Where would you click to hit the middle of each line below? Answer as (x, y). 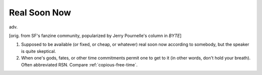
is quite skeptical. (39, 51)
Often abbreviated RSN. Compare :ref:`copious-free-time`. (79, 64)
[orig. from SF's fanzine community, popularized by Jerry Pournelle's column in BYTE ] (95, 36)
